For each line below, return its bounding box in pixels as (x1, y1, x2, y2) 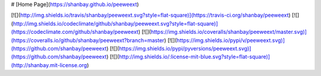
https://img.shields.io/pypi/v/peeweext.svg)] (176, 36, 285, 44)
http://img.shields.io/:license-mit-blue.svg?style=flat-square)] (119, 53, 270, 61)
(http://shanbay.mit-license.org (11, 61, 87, 68)
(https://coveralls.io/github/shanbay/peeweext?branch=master (11, 36, 165, 44)
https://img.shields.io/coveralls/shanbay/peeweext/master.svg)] (150, 28, 307, 36)
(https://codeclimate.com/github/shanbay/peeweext (11, 28, 139, 36)
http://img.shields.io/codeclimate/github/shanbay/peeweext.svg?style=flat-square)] (12, 20, 218, 27)
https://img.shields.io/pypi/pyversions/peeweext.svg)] (119, 45, 251, 52)
